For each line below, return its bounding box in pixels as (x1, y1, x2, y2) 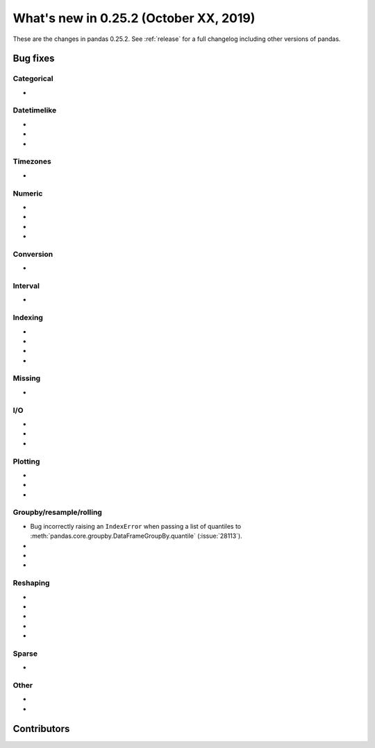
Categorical (12, 74, 53, 83)
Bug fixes (12, 53, 55, 65)
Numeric (12, 188, 43, 198)
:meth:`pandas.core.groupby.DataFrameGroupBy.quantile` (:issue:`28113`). (30, 532, 242, 541)
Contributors (12, 722, 70, 735)
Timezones (12, 157, 51, 167)
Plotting (12, 457, 40, 466)
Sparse (12, 649, 38, 658)
